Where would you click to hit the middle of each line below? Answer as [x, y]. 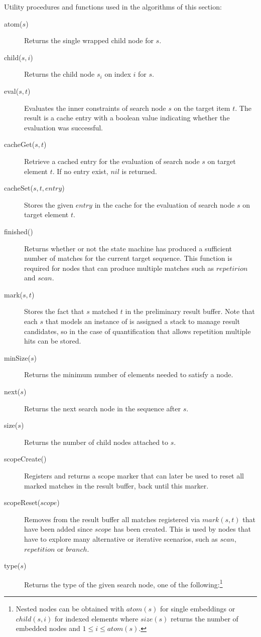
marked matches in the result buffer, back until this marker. [116, 485]
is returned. [139, 171]
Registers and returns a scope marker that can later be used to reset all [134, 475]
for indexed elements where [97, 618]
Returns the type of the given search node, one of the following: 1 [123, 583]
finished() [19, 231]
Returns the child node [59, 74]
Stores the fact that [54, 311]
